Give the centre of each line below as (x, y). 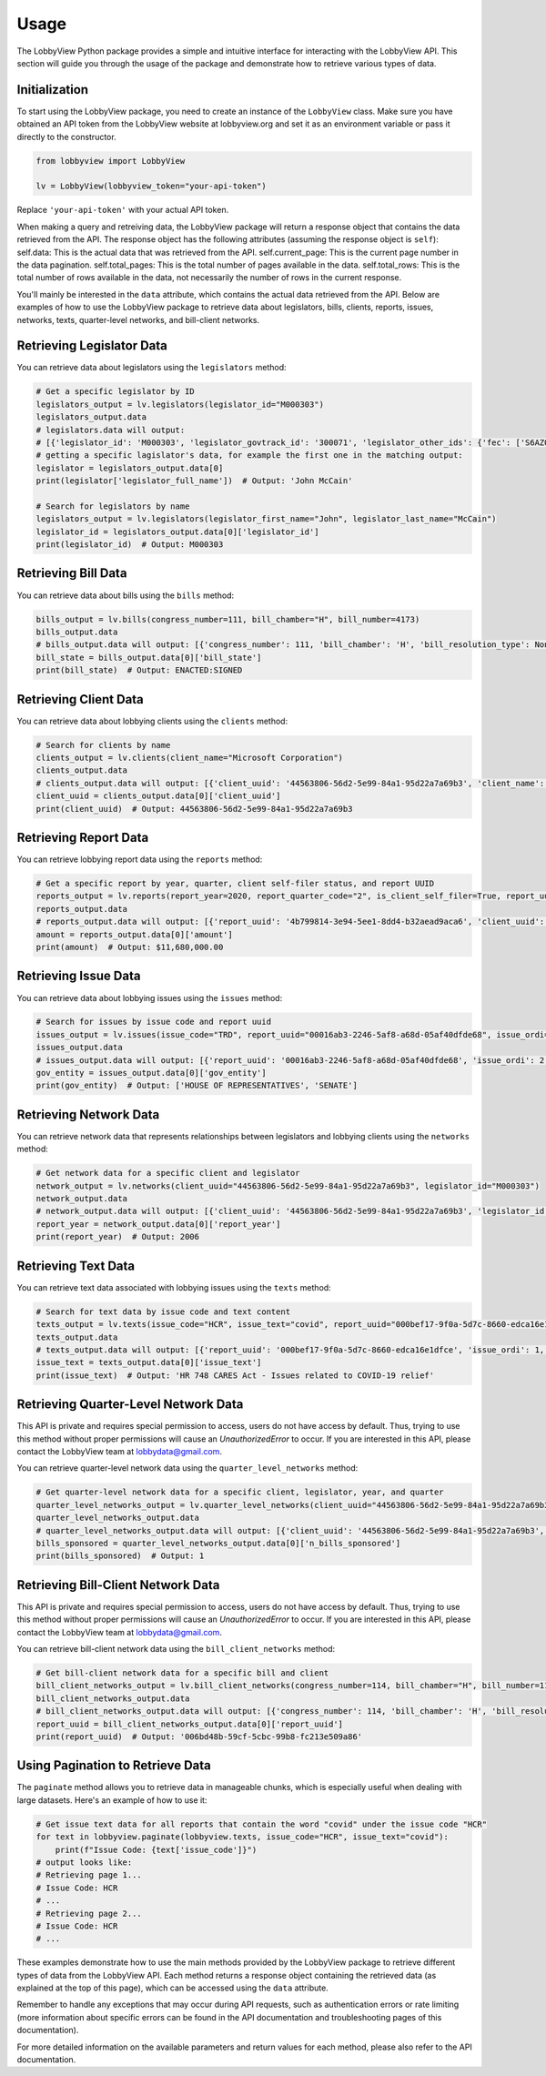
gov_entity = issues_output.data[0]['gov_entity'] (152, 1073)
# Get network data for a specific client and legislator (168, 1173)
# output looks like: (84, 1862)
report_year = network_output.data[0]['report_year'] (158, 1224)
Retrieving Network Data (88, 1114)
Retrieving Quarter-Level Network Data (130, 1405)
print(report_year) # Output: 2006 (118, 1237)
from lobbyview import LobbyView (111, 161)
